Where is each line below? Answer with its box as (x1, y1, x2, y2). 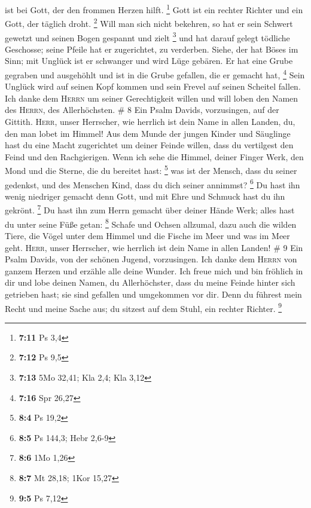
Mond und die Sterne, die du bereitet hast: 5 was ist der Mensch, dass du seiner (5, 163, 297, 176)
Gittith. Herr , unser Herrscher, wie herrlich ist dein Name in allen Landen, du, (5, 115, 295, 127)
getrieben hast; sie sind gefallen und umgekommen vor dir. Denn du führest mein (5, 287, 302, 300)
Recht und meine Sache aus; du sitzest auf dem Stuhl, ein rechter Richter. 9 (5, 300, 282, 314)
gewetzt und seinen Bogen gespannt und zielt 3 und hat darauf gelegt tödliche (5, 29, 290, 44)
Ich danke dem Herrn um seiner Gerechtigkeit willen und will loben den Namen (5, 91, 298, 104)
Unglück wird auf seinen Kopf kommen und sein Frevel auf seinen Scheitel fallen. (5, 80, 301, 93)
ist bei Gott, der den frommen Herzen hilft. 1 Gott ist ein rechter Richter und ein (5, 2, 303, 16)
